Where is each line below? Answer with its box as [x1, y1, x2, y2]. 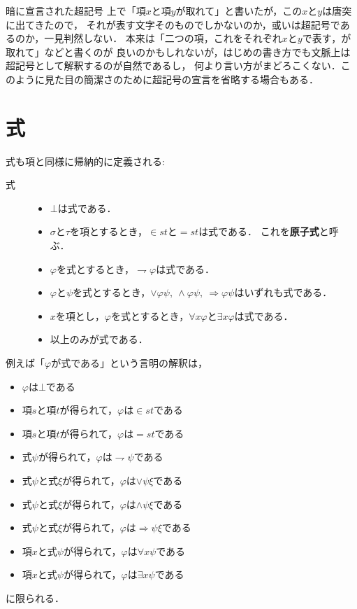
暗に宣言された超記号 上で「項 [6, 3, 146, 17]
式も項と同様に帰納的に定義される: [6, 153, 165, 168]
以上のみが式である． [50, 332, 148, 346]
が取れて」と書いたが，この [175, 3, 303, 17]
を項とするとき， [69, 224, 148, 239]
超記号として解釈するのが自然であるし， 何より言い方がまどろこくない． [6, 58, 341, 73]
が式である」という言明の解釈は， [51, 356, 208, 370]
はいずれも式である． [234, 285, 333, 300]
